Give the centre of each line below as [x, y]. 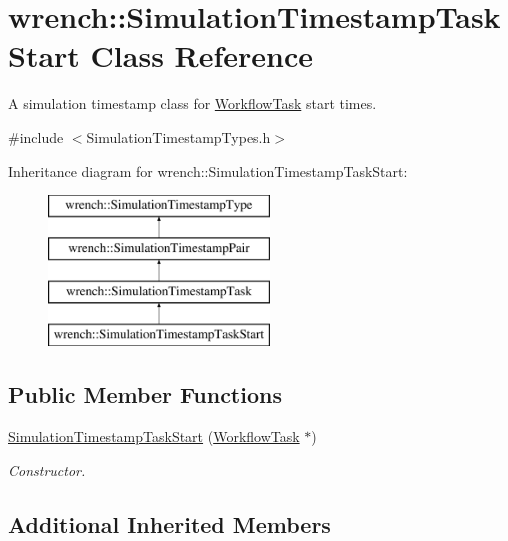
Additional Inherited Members [169, 523]
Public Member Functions [145, 394]
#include [36, 136]
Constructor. [47, 469]
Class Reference [202, 55]
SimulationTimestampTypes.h [178, 136]
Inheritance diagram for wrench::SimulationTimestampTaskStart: [208, 170]
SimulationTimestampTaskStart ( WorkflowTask [154, 436]
